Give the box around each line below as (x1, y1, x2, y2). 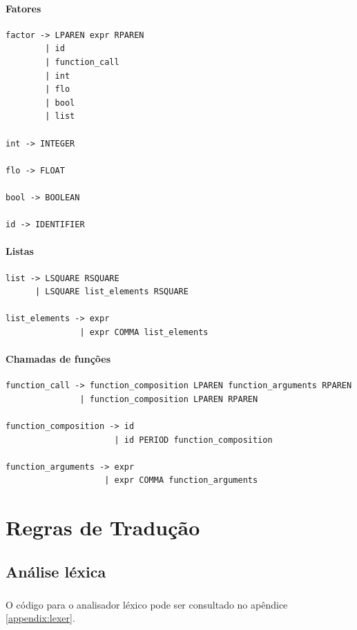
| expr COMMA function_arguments (104, 475, 258, 486)
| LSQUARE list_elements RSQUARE (35, 287, 189, 297)
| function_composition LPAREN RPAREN (79, 394, 258, 404)
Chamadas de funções (6, 352, 111, 366)
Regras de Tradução (6, 513, 200, 542)
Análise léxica (6, 560, 106, 582)
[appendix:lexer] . (6, 611, 75, 625)
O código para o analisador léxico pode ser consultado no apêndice (6, 597, 288, 611)
